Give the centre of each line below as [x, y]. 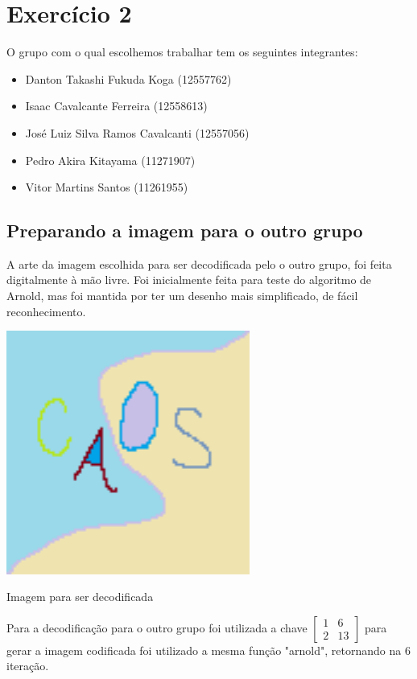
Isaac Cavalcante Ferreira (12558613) [116, 106]
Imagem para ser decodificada [80, 597]
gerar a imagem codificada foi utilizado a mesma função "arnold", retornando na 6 [208, 650]
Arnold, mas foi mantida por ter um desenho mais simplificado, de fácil [182, 296]
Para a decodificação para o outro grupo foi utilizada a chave [157, 627]
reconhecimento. [46, 311]
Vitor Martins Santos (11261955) [107, 187]
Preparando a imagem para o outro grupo [185, 230]
